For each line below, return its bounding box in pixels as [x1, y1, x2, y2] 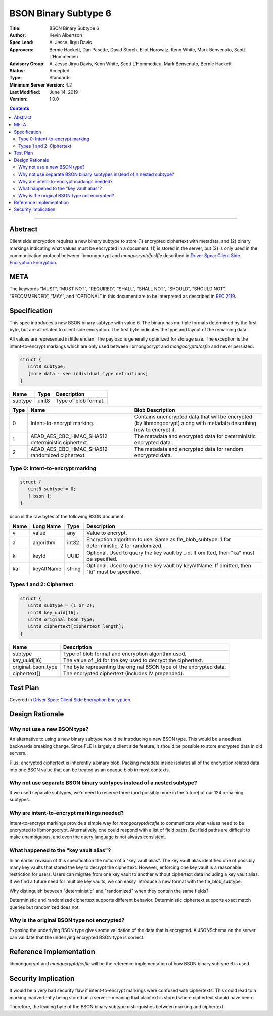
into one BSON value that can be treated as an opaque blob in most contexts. [9, 767, 170, 773]
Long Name [32, 523, 61, 530]
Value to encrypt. [86, 529, 127, 536]
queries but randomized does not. [9, 904, 80, 910]
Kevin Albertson [49, 32, 82, 38]
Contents [9, 105, 30, 111]
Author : [9, 32, 26, 38]
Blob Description [134, 406, 175, 413]
